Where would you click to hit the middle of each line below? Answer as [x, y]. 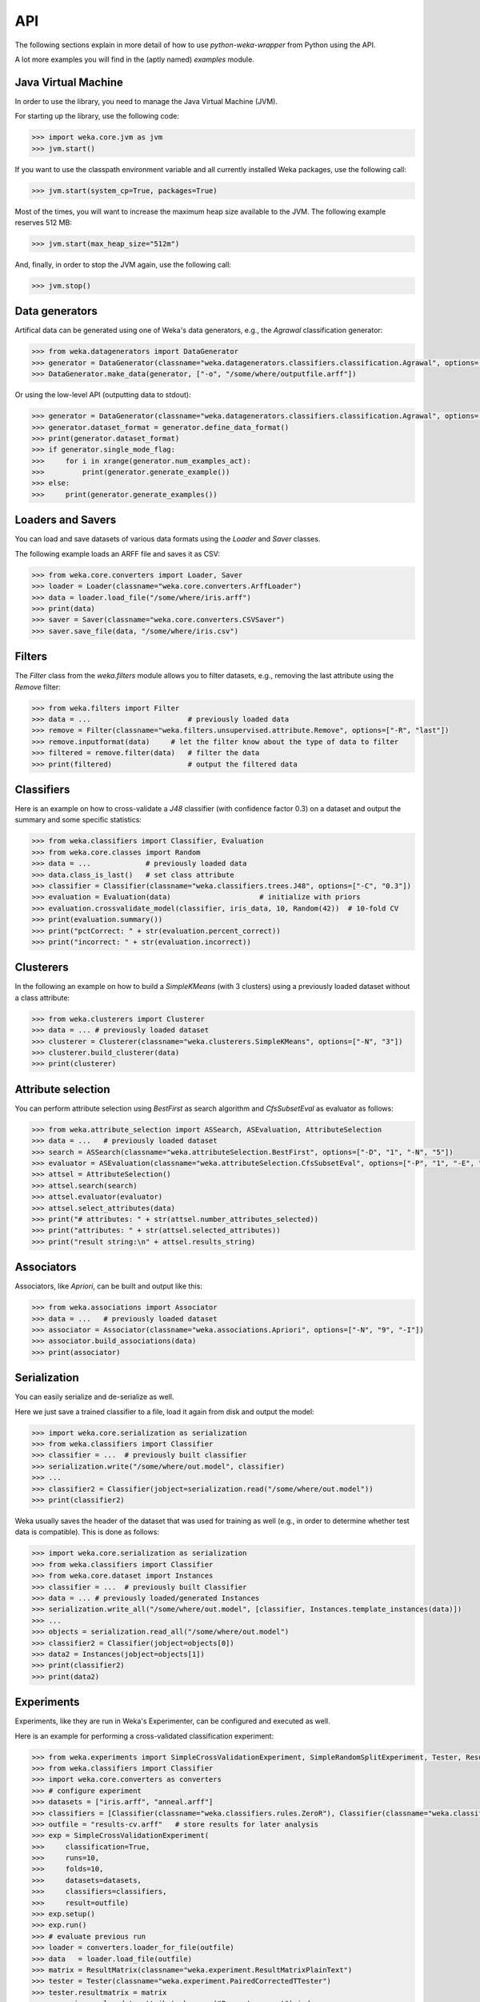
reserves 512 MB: [43, 222]
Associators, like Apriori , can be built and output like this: [109, 1286]
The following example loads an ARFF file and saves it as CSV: [117, 553]
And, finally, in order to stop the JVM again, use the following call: [123, 264]
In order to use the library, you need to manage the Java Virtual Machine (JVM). [146, 101]
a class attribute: [42, 998]
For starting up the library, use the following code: [97, 116]
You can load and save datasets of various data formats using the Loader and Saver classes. [168, 539]
